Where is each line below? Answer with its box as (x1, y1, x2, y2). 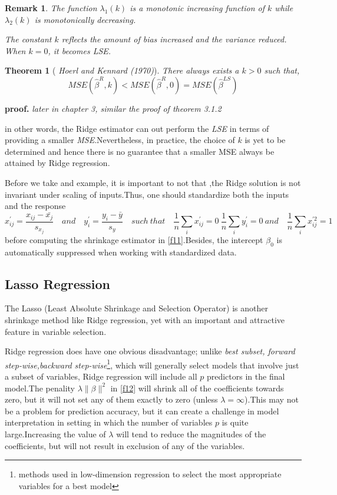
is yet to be (245, 134, 286, 146)
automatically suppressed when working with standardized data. (5, 245, 237, 258)
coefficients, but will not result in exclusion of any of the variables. (5, 439, 245, 451)
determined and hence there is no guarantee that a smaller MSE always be (5, 145, 275, 157)
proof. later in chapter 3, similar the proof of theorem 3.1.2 (5, 102, 222, 114)
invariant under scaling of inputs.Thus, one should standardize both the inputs (5, 188, 289, 200)
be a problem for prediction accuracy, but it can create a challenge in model (5, 404, 279, 417)
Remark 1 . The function (5, 2, 97, 14)
